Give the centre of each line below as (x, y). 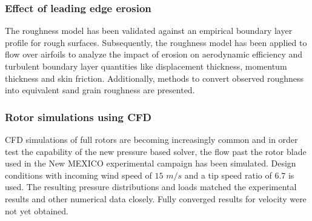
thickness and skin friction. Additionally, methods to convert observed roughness (154, 78)
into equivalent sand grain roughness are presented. (100, 90)
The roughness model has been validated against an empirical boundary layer (149, 31)
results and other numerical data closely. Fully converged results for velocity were (156, 198)
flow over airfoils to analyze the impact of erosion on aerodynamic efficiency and (154, 54)
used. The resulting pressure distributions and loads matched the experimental (151, 187)
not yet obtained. (37, 210)
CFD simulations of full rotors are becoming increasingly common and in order (151, 139)
